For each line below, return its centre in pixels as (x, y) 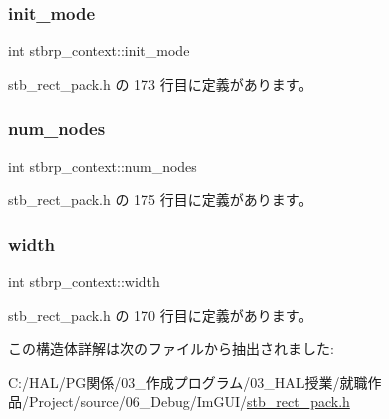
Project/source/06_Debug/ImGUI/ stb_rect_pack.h (189, 401)
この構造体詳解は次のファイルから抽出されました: (171, 348)
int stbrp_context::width (84, 281)
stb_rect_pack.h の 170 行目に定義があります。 (160, 314)
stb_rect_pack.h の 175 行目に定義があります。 (160, 199)
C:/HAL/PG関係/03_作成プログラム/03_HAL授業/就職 (188, 381)
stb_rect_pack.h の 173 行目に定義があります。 (160, 83)
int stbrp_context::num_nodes (102, 165)
